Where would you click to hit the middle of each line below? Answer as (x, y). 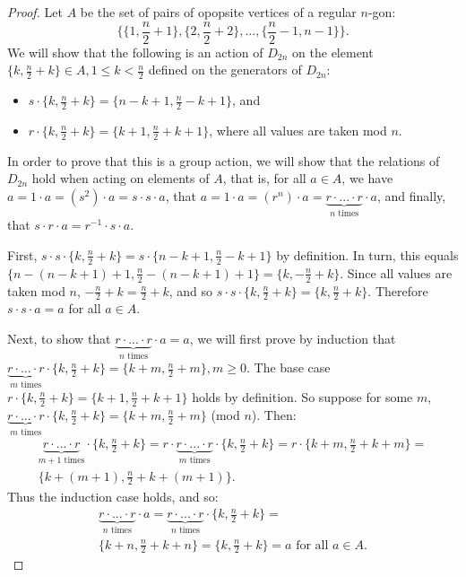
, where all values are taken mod (298, 130)
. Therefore (398, 290)
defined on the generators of (225, 70)
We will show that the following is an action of (135, 52)
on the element (333, 52)
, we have (367, 178)
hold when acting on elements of (121, 178)
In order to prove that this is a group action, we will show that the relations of (224, 160)
